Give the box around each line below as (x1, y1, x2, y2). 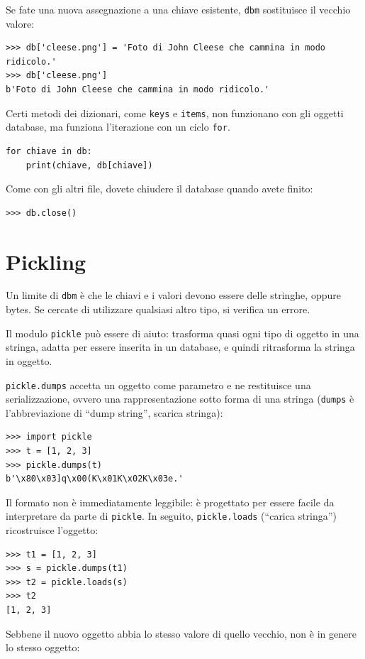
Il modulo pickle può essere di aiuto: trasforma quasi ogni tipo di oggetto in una (6, 325, 359, 340)
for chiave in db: (6, 146, 92, 156)
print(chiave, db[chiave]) (26, 160, 153, 170)
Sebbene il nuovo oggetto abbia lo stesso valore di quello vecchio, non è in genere (6, 626, 356, 641)
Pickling (6, 246, 86, 276)
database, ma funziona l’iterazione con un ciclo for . (6, 119, 230, 134)
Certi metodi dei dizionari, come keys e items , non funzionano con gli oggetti (6, 105, 344, 120)
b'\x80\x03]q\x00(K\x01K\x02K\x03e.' (6, 474, 184, 484)
